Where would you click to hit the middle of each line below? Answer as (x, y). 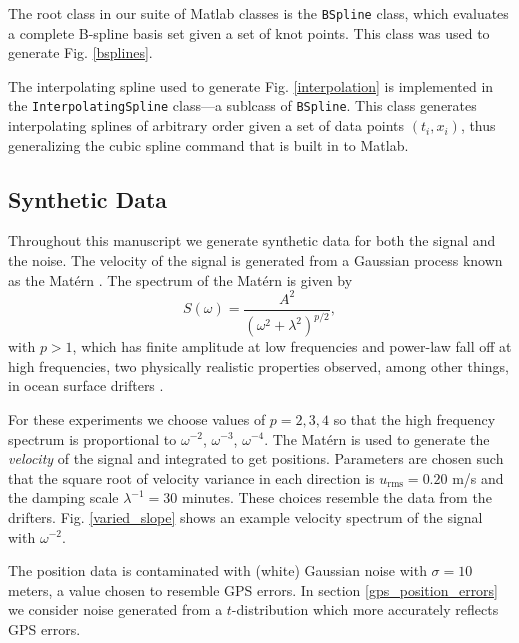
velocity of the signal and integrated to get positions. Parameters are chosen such (256, 458)
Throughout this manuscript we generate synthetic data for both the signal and (252, 240)
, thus (478, 125)
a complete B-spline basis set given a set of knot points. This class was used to (249, 32)
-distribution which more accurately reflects (365, 609)
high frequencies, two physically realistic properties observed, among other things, (258, 365)
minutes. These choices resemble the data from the (336, 497)
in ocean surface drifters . (86, 385)
